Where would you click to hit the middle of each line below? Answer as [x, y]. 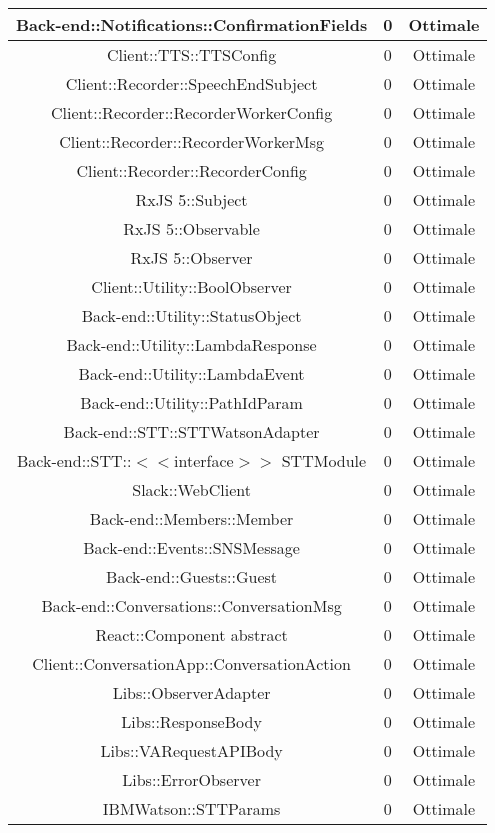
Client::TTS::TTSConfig [191, 54]
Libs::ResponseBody [191, 721]
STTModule [324, 460]
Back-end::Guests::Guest [192, 576]
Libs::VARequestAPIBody [191, 750]
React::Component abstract [191, 634]
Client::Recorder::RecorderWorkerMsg [191, 141]
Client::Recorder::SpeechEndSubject [191, 83]
